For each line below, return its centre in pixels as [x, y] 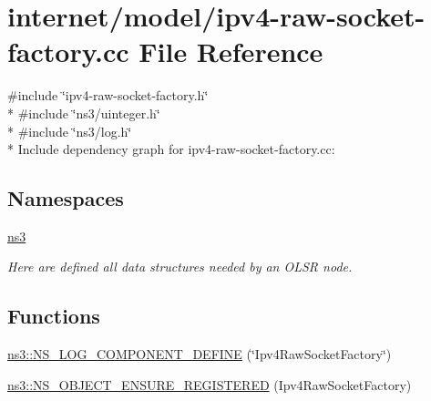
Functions [54, 316]
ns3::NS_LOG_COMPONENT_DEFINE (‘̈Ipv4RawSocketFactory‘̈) [200, 354]
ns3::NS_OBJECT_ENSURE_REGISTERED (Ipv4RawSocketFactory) [210, 384]
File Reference [231, 51]
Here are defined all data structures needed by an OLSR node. [180, 267]
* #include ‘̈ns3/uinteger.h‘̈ [84, 113]
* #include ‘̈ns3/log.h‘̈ [70, 131]
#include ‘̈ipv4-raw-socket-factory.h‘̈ [108, 95]
